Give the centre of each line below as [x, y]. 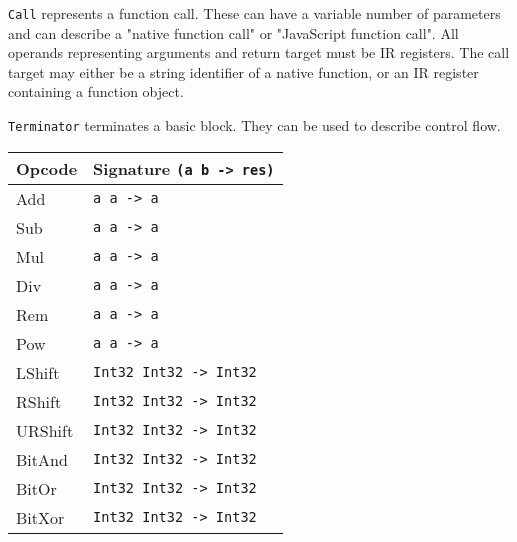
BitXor [40, 517]
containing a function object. [96, 91]
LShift [38, 372]
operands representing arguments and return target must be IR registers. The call [259, 52]
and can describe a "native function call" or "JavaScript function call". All [233, 32]
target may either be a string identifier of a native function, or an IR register [243, 71]
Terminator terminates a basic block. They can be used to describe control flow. [254, 125]
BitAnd [42, 459]
